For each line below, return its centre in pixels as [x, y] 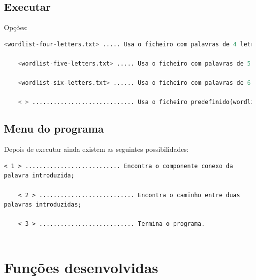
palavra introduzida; [39, 176]
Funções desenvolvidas [81, 267]
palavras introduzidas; [43, 205]
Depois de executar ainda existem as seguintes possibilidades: [96, 149]
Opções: [16, 27]
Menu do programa [54, 128]
